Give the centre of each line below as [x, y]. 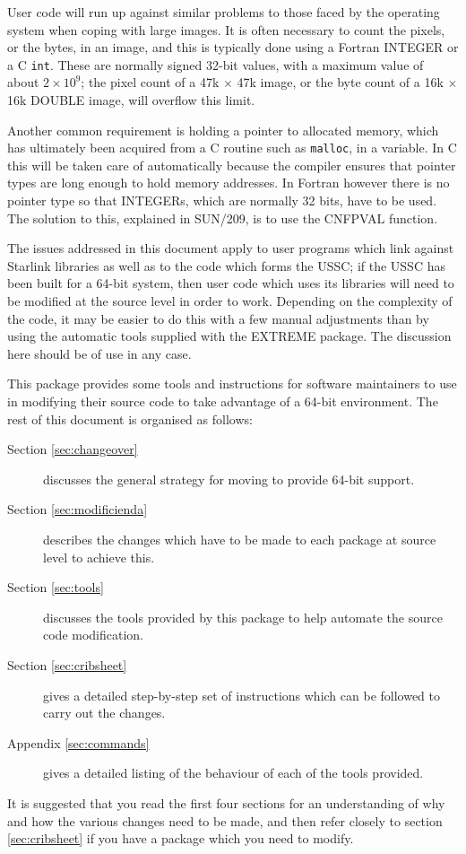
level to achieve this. [99, 557]
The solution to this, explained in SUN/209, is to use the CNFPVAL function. [223, 218]
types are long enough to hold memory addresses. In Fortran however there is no [229, 183]
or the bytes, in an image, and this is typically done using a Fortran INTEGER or [233, 47]
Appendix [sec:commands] [78, 742]
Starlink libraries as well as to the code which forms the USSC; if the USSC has [226, 265]
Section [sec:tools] [56, 587]
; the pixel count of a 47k [150, 82]
